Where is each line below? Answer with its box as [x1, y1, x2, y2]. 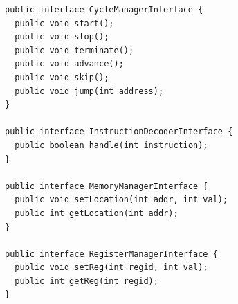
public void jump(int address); [15, 86, 164, 96]
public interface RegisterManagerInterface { [5, 249, 218, 259]
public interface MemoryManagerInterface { [5, 181, 208, 191]
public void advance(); [15, 59, 124, 69]
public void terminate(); [15, 45, 134, 55]
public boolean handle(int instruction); [15, 140, 208, 150]
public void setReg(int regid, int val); [15, 262, 208, 273]
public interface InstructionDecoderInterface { [5, 127, 233, 137]
